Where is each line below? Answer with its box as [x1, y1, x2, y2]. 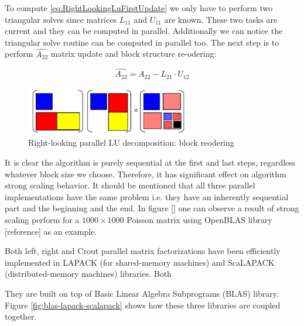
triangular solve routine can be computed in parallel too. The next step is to [5, 36, 279, 48]
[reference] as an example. [5, 225, 97, 237]
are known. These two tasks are [164, 13, 278, 25]
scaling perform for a [5, 213, 80, 225]
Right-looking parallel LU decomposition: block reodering [28, 136, 234, 149]
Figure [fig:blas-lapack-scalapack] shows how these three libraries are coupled [5, 298, 281, 311]
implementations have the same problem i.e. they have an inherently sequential [5, 190, 289, 203]
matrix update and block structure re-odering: [50, 47, 217, 60]
